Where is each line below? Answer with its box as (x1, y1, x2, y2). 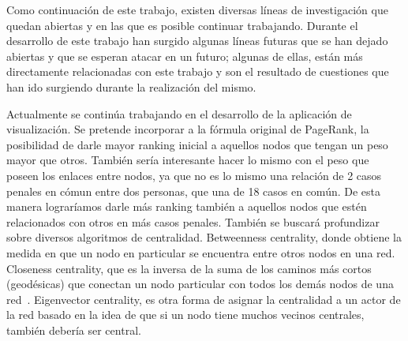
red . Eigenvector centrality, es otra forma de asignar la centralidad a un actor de (6, 290, 401, 307)
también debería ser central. (6, 321, 141, 338)
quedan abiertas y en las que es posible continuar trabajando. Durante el (6, 17, 358, 33)
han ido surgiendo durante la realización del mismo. (6, 78, 256, 95)
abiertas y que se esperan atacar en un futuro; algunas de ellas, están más (6, 47, 363, 64)
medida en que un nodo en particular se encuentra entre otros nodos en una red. (6, 244, 395, 260)
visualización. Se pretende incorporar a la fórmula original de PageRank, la (6, 121, 369, 137)
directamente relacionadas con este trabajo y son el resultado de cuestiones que (6, 63, 389, 80)
